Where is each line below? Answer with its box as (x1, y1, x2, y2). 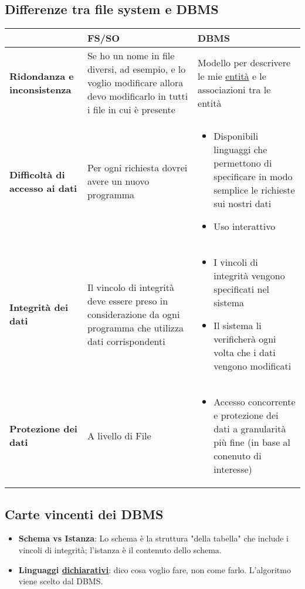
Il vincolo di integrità (87, 280, 175, 294)
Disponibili (213, 129, 259, 143)
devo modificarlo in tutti (87, 89, 188, 103)
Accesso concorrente (213, 395, 296, 409)
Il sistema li (213, 319, 262, 333)
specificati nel (213, 282, 270, 296)
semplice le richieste (213, 183, 295, 197)
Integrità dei (9, 300, 69, 314)
